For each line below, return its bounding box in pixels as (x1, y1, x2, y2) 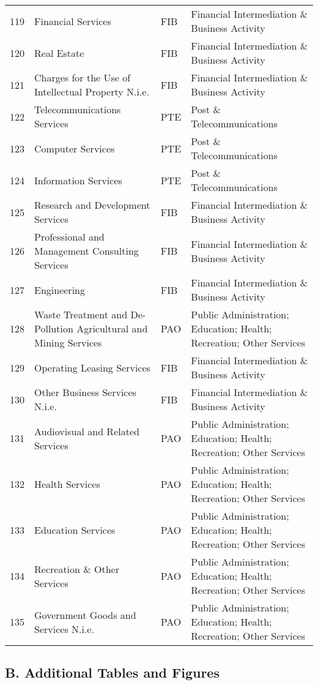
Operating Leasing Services (34, 360, 150, 375)
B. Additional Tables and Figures (5, 663, 220, 682)
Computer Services (34, 141, 115, 155)
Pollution (34, 321, 73, 335)
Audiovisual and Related (34, 424, 139, 438)
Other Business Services (34, 385, 136, 399)
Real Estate (34, 45, 84, 60)
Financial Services (34, 13, 111, 28)
